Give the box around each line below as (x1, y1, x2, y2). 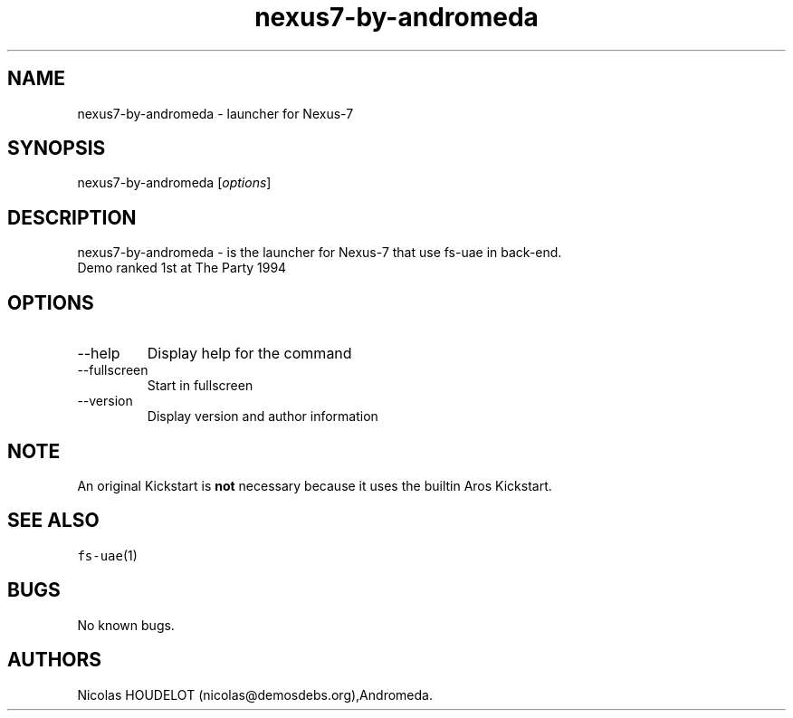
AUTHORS (7, 648, 102, 672)
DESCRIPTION (7, 206, 137, 229)
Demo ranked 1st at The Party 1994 (77, 260, 287, 276)
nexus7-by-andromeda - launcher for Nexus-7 (77, 105, 354, 121)
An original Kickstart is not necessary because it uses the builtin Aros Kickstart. (77, 477, 552, 493)
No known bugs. (77, 617, 175, 633)
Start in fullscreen (147, 378, 253, 394)
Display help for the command (147, 344, 352, 363)
